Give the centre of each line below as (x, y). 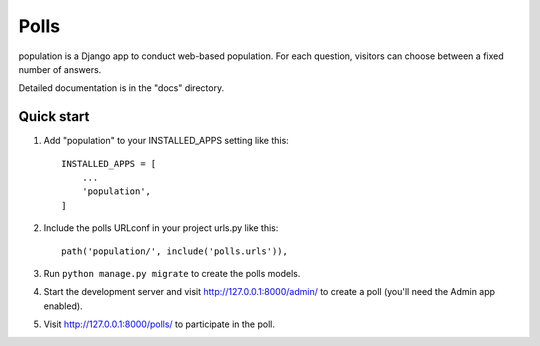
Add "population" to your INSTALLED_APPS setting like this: (166, 141)
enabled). (63, 306)
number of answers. (60, 69)
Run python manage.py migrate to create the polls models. (172, 273)
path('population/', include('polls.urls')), (175, 251)
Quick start (54, 116)
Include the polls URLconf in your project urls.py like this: (161, 228)
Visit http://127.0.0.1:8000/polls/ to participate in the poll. (159, 324)
